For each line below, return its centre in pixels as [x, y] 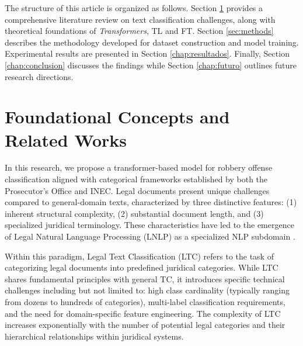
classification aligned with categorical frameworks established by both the [136, 179]
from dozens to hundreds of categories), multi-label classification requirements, [145, 302]
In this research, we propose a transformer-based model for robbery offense [139, 167]
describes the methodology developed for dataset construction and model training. [152, 42]
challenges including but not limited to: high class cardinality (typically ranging [147, 290]
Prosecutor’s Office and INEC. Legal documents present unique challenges [137, 190]
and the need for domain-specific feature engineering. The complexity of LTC [143, 313]
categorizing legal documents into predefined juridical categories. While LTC [142, 267]
